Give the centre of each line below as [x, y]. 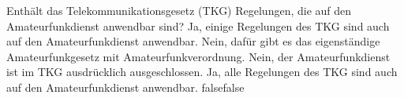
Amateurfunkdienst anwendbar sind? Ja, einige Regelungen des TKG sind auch [198, 25]
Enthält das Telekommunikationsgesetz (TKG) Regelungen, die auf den [179, 10]
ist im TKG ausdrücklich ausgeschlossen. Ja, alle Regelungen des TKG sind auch [202, 72]
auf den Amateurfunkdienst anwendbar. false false [125, 87]
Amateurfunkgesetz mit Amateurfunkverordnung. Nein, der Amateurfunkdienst [198, 56]
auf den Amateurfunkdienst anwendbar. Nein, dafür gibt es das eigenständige [193, 41]
